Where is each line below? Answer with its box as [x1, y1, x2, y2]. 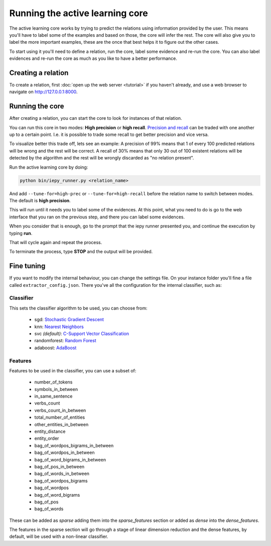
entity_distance [34, 428, 66, 435]
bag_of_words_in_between [34, 471, 90, 477]
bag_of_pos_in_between [34, 463, 85, 470]
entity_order [34, 435, 59, 441]
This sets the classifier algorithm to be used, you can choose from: [9, 305, 148, 311]
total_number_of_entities [34, 414, 85, 420]
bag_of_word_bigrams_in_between [34, 456, 106, 462]
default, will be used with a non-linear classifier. [9, 533, 108, 539]
